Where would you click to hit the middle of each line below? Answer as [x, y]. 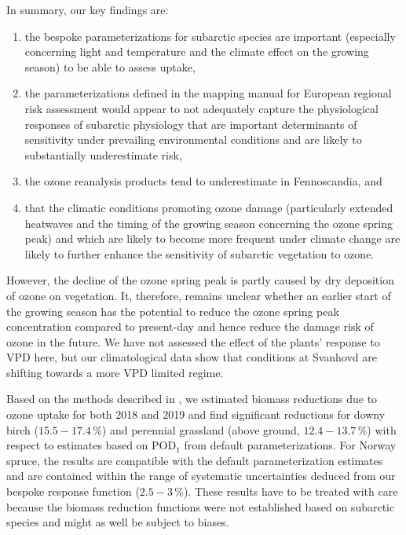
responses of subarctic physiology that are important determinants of [191, 124]
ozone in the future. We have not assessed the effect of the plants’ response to [193, 341]
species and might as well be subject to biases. [118, 522]
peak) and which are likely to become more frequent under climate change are [212, 238]
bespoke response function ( [73, 491]
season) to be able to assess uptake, [110, 66]
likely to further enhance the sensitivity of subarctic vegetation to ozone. [199, 253]
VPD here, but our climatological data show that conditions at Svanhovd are [192, 357]
